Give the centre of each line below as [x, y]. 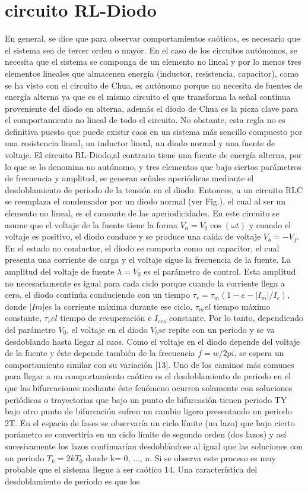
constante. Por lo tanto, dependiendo [236, 318]
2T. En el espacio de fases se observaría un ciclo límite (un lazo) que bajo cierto [150, 422]
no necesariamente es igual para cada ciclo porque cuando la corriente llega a [145, 283]
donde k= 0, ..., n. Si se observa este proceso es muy [181, 457]
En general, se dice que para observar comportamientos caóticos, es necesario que [153, 38]
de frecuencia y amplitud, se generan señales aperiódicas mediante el [129, 178]
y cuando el [270, 224]
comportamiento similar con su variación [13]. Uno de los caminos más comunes [150, 364]
